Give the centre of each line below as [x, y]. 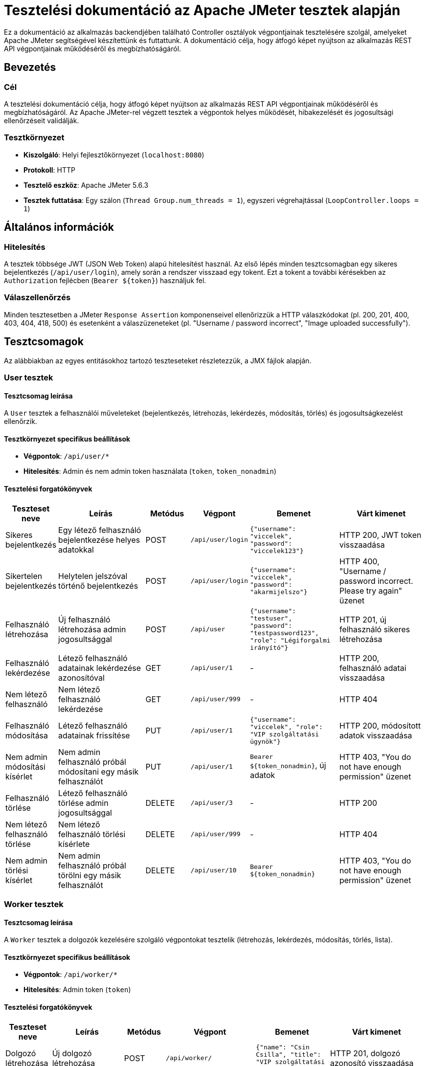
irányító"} [269, 647]
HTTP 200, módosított [380, 725]
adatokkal [76, 549]
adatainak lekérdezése [100, 668]
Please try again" [371, 590]
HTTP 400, [359, 561]
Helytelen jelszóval [93, 576]
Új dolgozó [72, 1053]
